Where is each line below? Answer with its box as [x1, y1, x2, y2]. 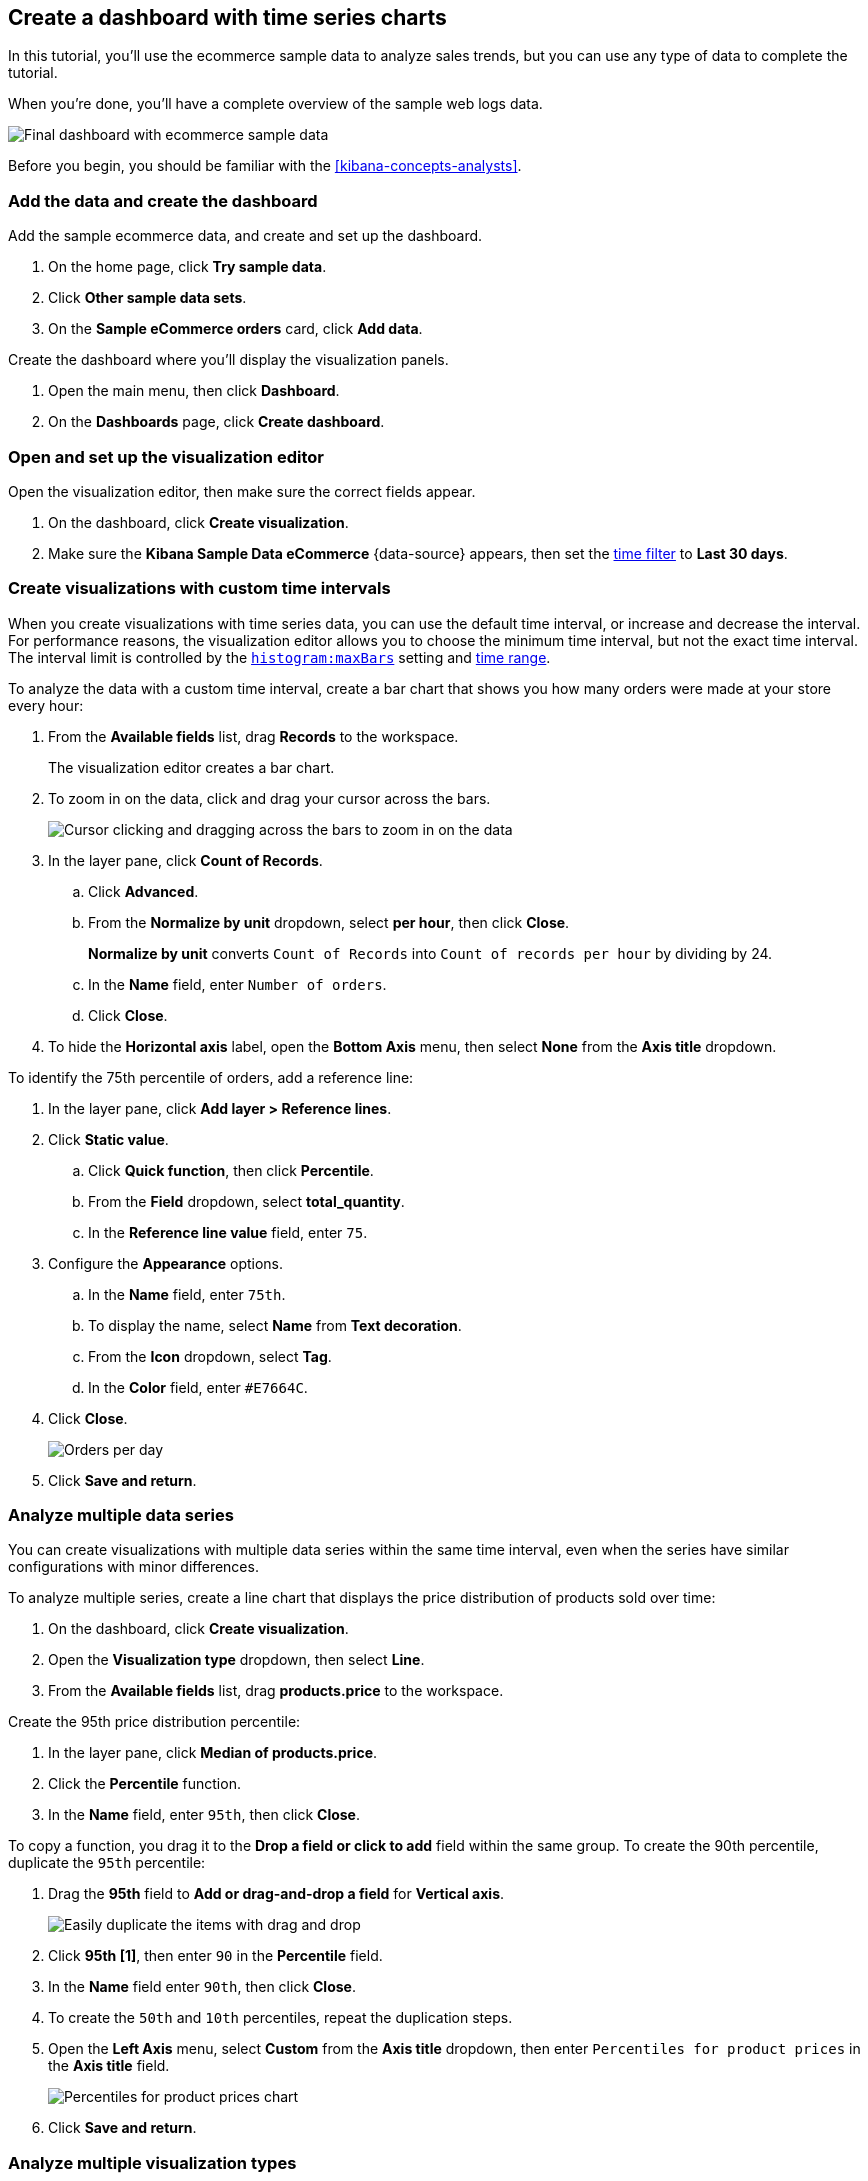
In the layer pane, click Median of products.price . [48, 1744, 378, 1762]
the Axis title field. [48, 2057, 170, 2075]
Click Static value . [48, 1130, 169, 1148]
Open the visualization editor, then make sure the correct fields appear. [8, 482, 476, 500]
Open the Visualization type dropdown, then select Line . [48, 1651, 425, 1669]
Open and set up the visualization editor [8, 446, 324, 467]
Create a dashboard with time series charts [8, 5, 447, 30]
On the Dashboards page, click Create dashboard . [48, 413, 385, 431]
